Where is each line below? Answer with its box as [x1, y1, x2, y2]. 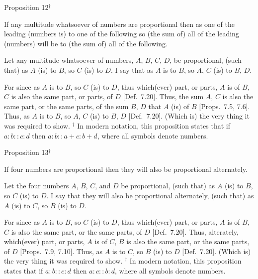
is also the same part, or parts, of [11, 91, 113, 102]
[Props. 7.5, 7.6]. [199, 101, 250, 111]
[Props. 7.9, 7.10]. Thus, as [20, 246, 102, 256]
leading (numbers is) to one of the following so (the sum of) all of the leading [4, 28, 239, 39]
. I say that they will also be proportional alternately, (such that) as [46, 190, 254, 200]
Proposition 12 [4, 2, 49, 12]
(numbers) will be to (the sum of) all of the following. [4, 38, 168, 48]
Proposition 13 [4, 147, 49, 157]
